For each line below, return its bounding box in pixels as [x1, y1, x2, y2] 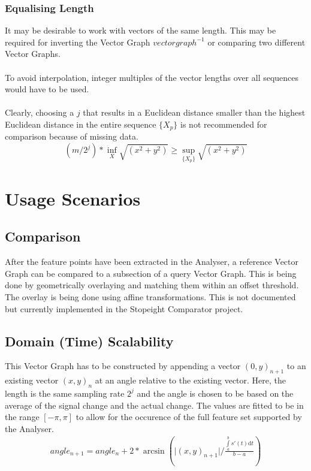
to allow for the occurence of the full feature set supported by [76, 410, 302, 423]
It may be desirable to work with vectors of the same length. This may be [5, 24, 276, 37]
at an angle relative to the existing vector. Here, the [95, 374, 286, 387]
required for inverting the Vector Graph [5, 35, 150, 48]
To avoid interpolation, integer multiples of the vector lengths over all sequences [5, 71, 299, 83]
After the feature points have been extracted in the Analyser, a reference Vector [5, 255, 299, 268]
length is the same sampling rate [5, 387, 125, 399]
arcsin [143, 446, 165, 455]
